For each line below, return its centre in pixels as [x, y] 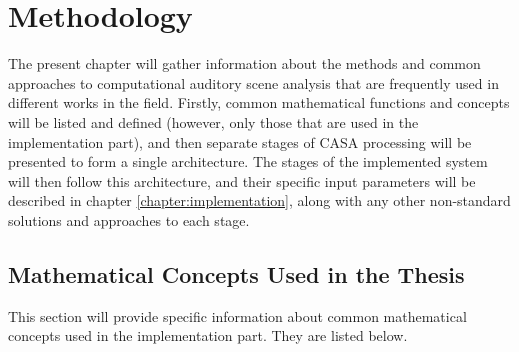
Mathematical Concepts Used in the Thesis [236, 273]
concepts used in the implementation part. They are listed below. [208, 335]
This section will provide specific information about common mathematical [237, 315]
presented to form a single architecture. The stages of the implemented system [248, 161]
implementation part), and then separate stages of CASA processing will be [240, 141]
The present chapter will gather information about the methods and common [244, 63]
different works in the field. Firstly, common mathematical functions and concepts [259, 102]
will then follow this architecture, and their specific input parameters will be [242, 180]
